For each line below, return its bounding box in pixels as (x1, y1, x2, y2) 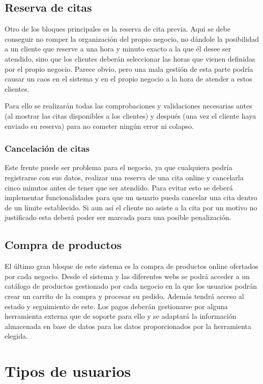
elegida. (5, 331, 28, 341)
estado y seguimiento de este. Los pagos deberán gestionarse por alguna (5, 300, 228, 311)
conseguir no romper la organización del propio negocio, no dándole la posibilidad (5, 33, 259, 44)
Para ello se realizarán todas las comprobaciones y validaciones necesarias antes (5, 100, 252, 111)
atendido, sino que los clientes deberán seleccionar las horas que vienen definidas (5, 53, 255, 64)
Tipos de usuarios (5, 361, 131, 381)
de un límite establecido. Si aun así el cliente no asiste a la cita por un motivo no (5, 202, 257, 212)
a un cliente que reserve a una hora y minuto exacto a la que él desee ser (5, 43, 231, 54)
